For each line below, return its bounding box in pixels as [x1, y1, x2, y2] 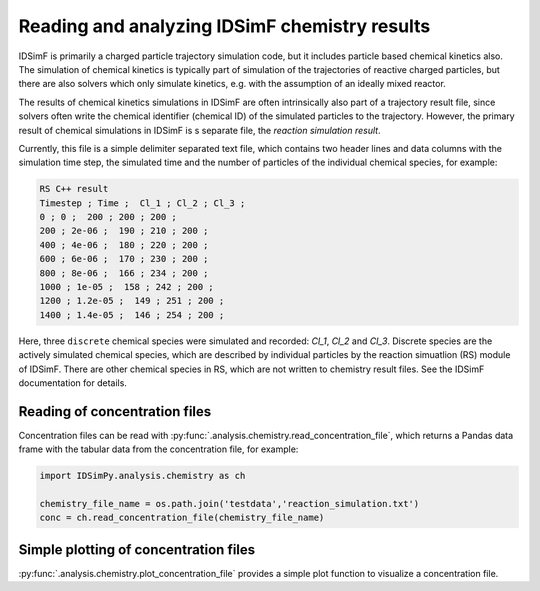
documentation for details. [18, 376, 127, 389]
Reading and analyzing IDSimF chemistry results [18, 15, 431, 37]
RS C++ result [39, 183, 109, 195]
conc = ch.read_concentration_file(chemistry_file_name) [39, 512, 325, 524]
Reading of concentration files [18, 403, 212, 420]
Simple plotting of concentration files [18, 541, 256, 558]
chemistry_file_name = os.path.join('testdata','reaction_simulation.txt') [39, 498, 420, 509]
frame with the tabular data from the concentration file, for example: [18, 443, 299, 455]
